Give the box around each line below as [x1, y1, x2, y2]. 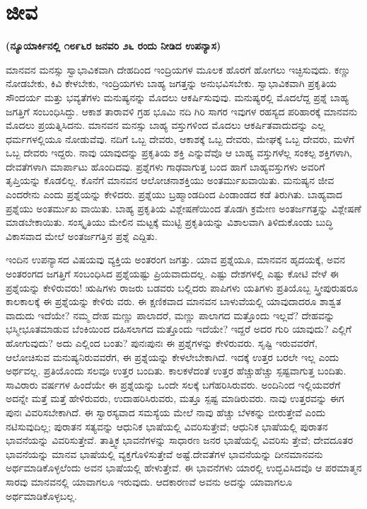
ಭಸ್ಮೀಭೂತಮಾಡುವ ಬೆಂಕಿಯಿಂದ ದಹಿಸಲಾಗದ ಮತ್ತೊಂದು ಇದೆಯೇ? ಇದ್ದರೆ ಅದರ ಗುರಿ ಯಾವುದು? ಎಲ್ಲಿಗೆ [6, 321, 351, 336]
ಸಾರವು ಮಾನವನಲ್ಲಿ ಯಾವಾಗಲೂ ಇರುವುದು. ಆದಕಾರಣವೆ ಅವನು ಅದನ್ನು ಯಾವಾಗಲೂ [6, 474, 293, 488]
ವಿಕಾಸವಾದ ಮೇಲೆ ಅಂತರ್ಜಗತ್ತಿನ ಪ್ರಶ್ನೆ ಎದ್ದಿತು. [6, 228, 158, 243]
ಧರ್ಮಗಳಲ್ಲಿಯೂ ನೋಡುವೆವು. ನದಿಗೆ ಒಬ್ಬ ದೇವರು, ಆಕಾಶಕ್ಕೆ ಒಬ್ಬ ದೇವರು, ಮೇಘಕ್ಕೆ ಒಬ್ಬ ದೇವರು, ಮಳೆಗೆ [6, 131, 355, 146]
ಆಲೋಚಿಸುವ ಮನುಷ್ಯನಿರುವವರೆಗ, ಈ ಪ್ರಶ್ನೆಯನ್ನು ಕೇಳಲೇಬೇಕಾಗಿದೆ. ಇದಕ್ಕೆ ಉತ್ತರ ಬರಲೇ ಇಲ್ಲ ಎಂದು [6, 349, 339, 364]
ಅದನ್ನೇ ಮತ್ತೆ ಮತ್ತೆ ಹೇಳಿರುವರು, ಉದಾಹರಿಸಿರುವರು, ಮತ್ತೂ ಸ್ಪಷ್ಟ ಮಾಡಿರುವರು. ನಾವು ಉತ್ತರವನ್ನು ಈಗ [6, 391, 344, 406]
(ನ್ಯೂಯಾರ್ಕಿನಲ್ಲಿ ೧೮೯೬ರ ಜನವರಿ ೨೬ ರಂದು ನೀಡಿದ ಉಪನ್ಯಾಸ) [6, 38, 221, 53]
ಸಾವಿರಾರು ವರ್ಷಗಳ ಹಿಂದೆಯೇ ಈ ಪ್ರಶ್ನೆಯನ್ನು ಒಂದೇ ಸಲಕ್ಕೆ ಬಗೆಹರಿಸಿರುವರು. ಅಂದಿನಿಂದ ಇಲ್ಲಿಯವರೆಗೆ [6, 377, 341, 391]
